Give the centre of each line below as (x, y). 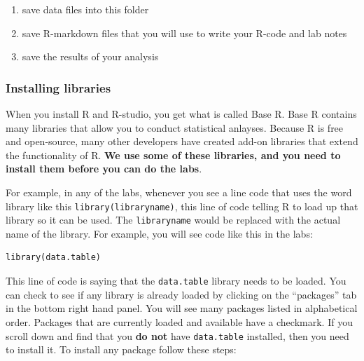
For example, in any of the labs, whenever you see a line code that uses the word (179, 192)
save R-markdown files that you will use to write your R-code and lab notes (184, 33)
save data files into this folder (85, 9)
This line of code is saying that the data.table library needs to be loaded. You (176, 281)
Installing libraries (58, 87)
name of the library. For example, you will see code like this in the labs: (159, 233)
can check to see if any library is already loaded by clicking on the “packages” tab (181, 294)
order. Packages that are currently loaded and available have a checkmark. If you (179, 321)
